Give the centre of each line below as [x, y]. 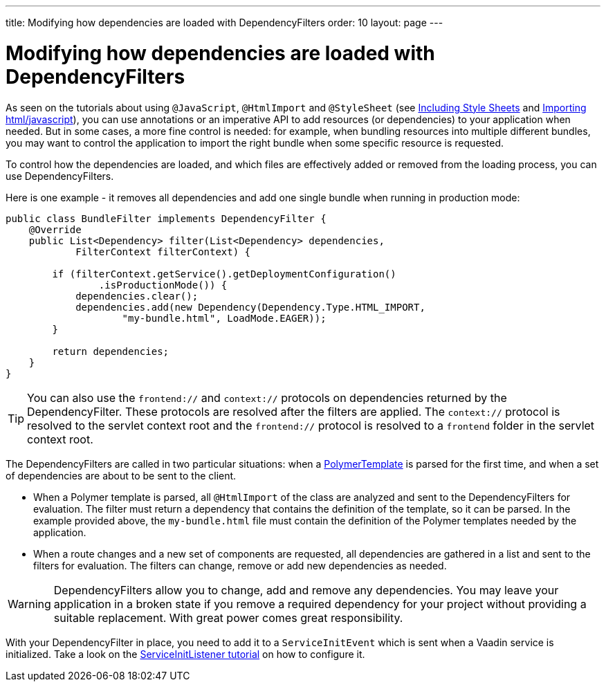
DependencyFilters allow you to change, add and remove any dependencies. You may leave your [306, 590]
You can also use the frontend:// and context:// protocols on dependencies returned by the [267, 397]
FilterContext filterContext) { [163, 251]
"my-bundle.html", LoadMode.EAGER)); [224, 318]
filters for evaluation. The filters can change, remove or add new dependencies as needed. [240, 565]
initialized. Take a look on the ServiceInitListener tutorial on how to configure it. [185, 654]
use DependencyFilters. [60, 176]
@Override [55, 229]
